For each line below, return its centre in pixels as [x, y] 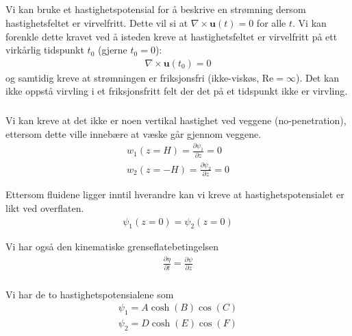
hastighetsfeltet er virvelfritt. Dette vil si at [97, 22]
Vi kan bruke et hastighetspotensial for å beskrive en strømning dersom [156, 9]
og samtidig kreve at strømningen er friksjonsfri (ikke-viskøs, [133, 77]
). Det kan [317, 77]
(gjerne [113, 50]
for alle [271, 22]
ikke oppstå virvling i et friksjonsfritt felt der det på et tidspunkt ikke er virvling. [177, 91]
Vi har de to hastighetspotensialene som [90, 294]
